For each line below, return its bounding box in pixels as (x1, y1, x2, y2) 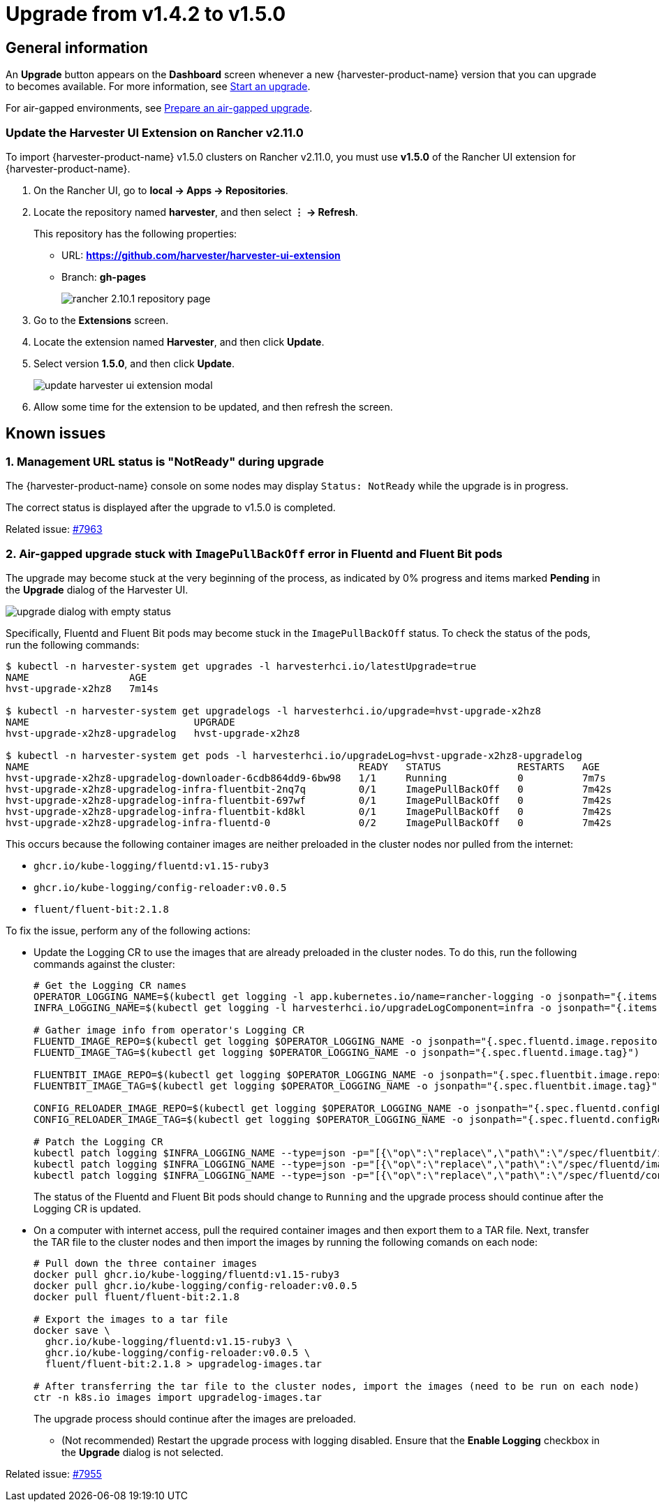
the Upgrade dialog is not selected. (61, 1446, 223, 1458)
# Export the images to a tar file (34, 1313, 228, 1325)
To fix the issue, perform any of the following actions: (6, 924, 251, 936)
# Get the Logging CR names (34, 979, 187, 991)
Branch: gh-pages (61, 270, 147, 283)
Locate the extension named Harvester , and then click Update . (34, 335, 325, 348)
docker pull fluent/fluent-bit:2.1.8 (34, 1291, 240, 1302)
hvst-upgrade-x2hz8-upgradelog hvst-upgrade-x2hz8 (6, 727, 300, 739)
